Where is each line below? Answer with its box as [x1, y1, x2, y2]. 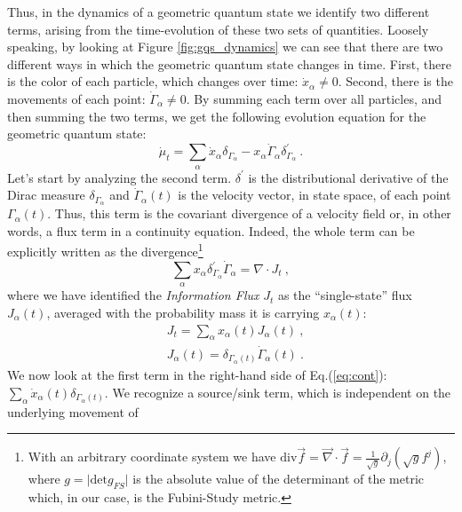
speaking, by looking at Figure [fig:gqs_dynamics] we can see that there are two [7, 37, 443, 56]
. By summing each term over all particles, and [186, 89, 442, 107]
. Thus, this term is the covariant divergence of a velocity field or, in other [47, 204, 451, 223]
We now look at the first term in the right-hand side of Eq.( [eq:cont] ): [7, 366, 387, 384]
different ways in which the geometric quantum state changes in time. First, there [7, 54, 451, 73]
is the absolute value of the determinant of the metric [132, 469, 425, 488]
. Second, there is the [338, 72, 453, 91]
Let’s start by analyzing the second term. [7, 168, 232, 186]
